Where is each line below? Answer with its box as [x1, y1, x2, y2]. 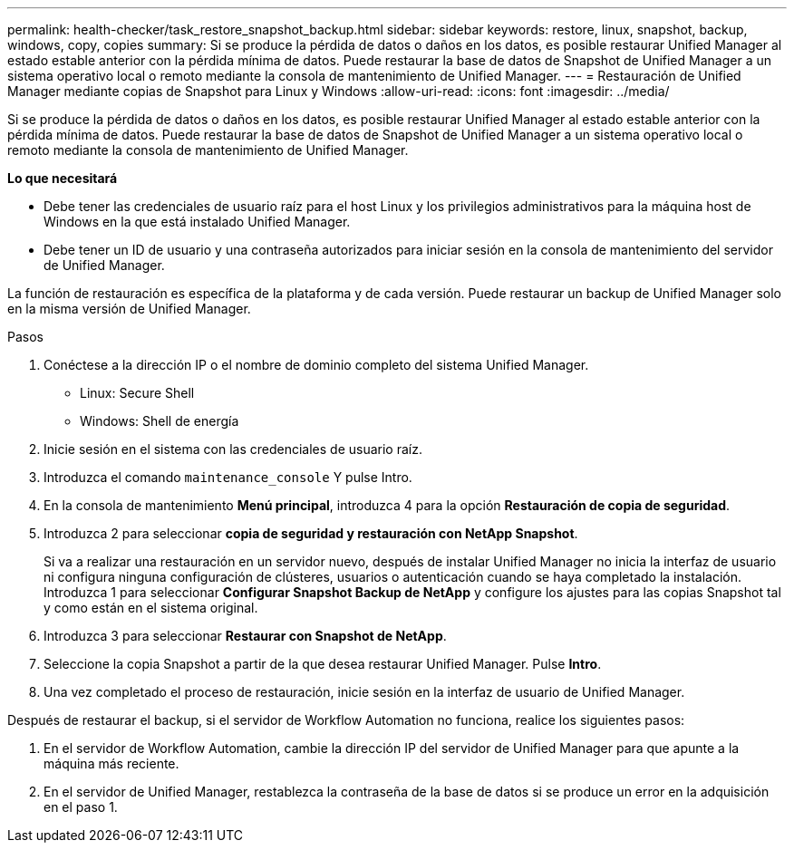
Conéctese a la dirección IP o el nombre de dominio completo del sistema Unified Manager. [44, 357, 589, 372]
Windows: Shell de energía [80, 413, 239, 429]
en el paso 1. [44, 799, 118, 815]
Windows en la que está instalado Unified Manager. [44, 214, 351, 229]
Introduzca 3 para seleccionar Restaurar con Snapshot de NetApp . [44, 628, 447, 643]
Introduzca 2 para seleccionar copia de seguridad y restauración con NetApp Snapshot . [44, 526, 578, 541]
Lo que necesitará [7, 170, 118, 186]
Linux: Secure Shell [80, 385, 195, 401]
